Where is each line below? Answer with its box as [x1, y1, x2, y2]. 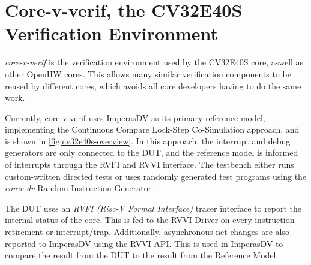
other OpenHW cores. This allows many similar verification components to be [5, 67, 291, 80]
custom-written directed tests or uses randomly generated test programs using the [5, 170, 307, 182]
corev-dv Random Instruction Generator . [5, 182, 157, 194]
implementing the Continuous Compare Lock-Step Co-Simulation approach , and [5, 123, 300, 135]
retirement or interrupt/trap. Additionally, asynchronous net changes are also [5, 225, 289, 238]
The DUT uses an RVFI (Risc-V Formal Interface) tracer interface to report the [5, 201, 302, 214]
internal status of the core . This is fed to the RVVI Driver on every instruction [5, 213, 295, 226]
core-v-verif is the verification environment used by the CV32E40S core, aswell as [5, 56, 304, 68]
